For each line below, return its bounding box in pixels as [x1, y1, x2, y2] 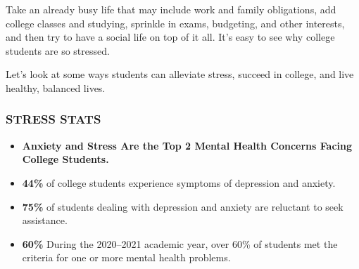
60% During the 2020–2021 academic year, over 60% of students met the [22, 236, 338, 251]
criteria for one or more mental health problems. [22, 250, 231, 265]
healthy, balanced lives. [6, 80, 106, 95]
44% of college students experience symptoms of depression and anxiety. [22, 175, 336, 190]
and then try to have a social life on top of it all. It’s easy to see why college [6, 29, 335, 44]
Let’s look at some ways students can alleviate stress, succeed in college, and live [6, 67, 354, 81]
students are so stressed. [6, 43, 110, 58]
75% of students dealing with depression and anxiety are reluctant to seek [22, 199, 344, 214]
